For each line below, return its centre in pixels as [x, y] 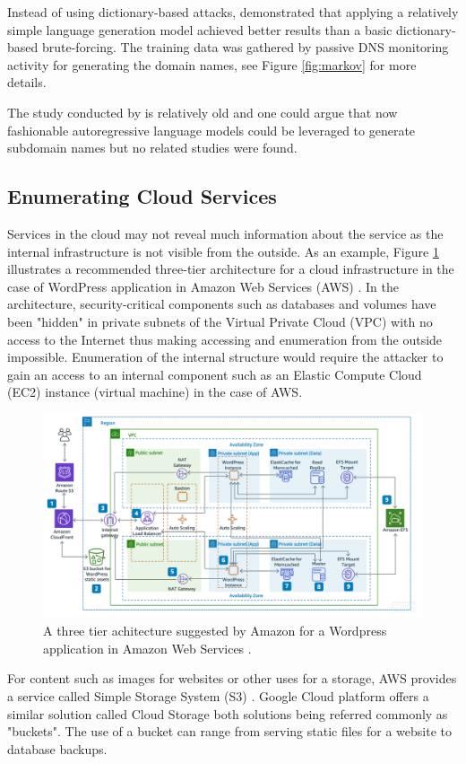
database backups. [57, 748]
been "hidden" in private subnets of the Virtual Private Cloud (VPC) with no [220, 321]
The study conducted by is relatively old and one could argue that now [203, 112]
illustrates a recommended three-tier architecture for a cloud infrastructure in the [231, 269]
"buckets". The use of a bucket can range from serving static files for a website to [229, 731]
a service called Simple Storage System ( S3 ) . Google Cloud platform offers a [218, 696]
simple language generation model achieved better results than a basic [200, 29]
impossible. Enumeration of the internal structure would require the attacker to [225, 357]
